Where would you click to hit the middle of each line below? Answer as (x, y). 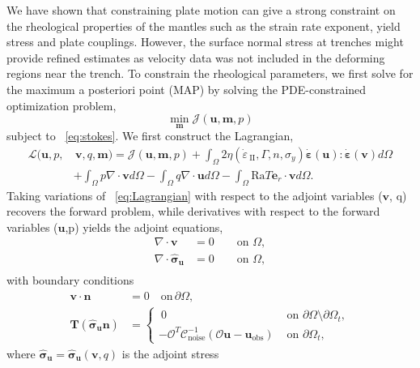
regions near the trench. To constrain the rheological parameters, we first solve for (210, 73)
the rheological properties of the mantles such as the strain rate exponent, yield (204, 26)
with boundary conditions (70, 280)
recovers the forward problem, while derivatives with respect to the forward (193, 211)
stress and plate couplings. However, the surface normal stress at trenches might (205, 42)
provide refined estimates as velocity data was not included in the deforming (196, 57)
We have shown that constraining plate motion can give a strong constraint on (201, 10)
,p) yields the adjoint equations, (144, 227)
